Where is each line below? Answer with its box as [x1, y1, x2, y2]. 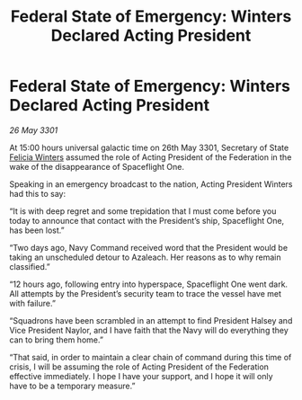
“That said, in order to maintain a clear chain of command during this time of [9, 351, 292, 362]
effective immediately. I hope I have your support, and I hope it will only [9, 370, 273, 381]
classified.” [9, 261, 51, 271]
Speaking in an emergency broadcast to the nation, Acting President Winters [9, 178, 293, 190]
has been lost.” [9, 225, 65, 236]
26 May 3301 [9, 124, 58, 136]
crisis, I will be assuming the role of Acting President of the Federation [9, 361, 270, 372]
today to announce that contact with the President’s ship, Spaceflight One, [9, 215, 285, 226]
